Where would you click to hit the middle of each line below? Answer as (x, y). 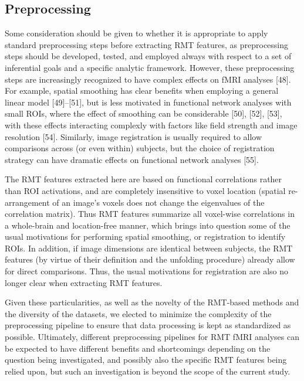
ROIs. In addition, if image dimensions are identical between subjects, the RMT (149, 248)
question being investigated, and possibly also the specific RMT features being (146, 360)
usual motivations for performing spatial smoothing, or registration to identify (145, 237)
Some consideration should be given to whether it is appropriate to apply (136, 33)
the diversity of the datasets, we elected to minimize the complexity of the (138, 313)
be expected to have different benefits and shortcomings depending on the (138, 348)
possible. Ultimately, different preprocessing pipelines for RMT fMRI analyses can (152, 337)
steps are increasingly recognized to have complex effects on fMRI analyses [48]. (148, 79)
